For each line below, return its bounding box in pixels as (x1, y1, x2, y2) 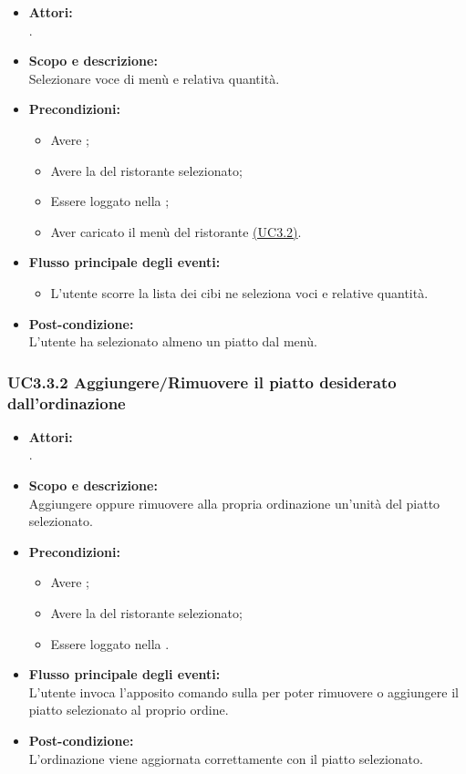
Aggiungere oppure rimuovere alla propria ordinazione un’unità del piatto (28, 493, 440, 512)
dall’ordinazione (7, 391, 126, 414)
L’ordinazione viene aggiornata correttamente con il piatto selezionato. (28, 748, 423, 768)
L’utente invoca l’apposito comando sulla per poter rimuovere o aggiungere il (28, 682, 459, 701)
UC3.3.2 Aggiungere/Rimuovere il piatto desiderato (7, 370, 397, 393)
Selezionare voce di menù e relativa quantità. (28, 68, 280, 88)
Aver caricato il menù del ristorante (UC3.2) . (50, 222, 302, 241)
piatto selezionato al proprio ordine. (28, 700, 229, 719)
